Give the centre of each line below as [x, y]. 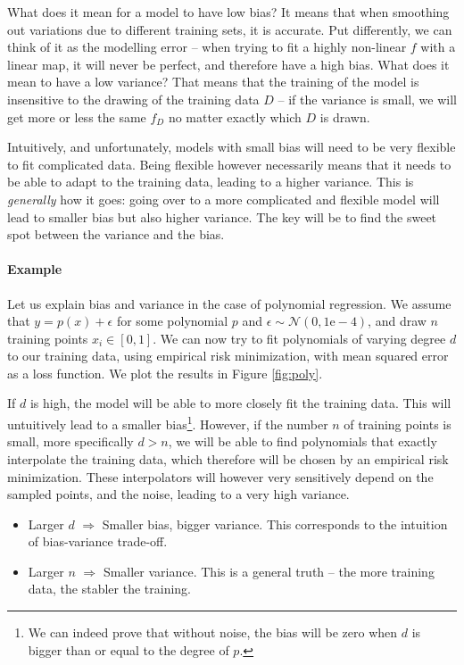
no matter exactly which [235, 116]
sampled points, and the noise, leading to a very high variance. [178, 494]
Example [35, 269]
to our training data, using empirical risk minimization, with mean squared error [228, 356]
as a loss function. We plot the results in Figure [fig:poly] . [165, 373]
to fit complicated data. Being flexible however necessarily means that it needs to [229, 164]
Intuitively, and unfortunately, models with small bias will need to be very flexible [232, 147]
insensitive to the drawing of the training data [133, 99]
